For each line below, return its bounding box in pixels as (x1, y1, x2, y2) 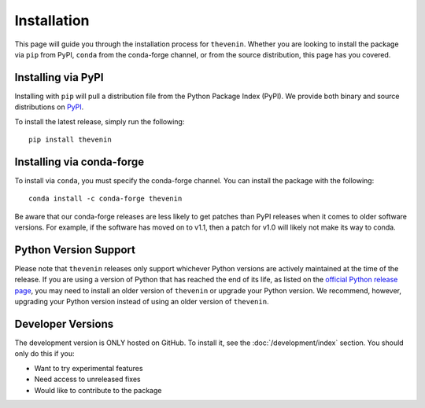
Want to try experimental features (34, 363, 143, 373)
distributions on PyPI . (14, 102, 84, 112)
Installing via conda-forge (14, 155, 145, 168)
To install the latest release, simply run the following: (14, 116, 185, 126)
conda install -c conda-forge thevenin (28, 194, 183, 204)
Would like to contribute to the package (34, 385, 162, 395)
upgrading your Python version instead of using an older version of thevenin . (14, 297, 269, 307)
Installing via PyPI (14, 71, 104, 84)
